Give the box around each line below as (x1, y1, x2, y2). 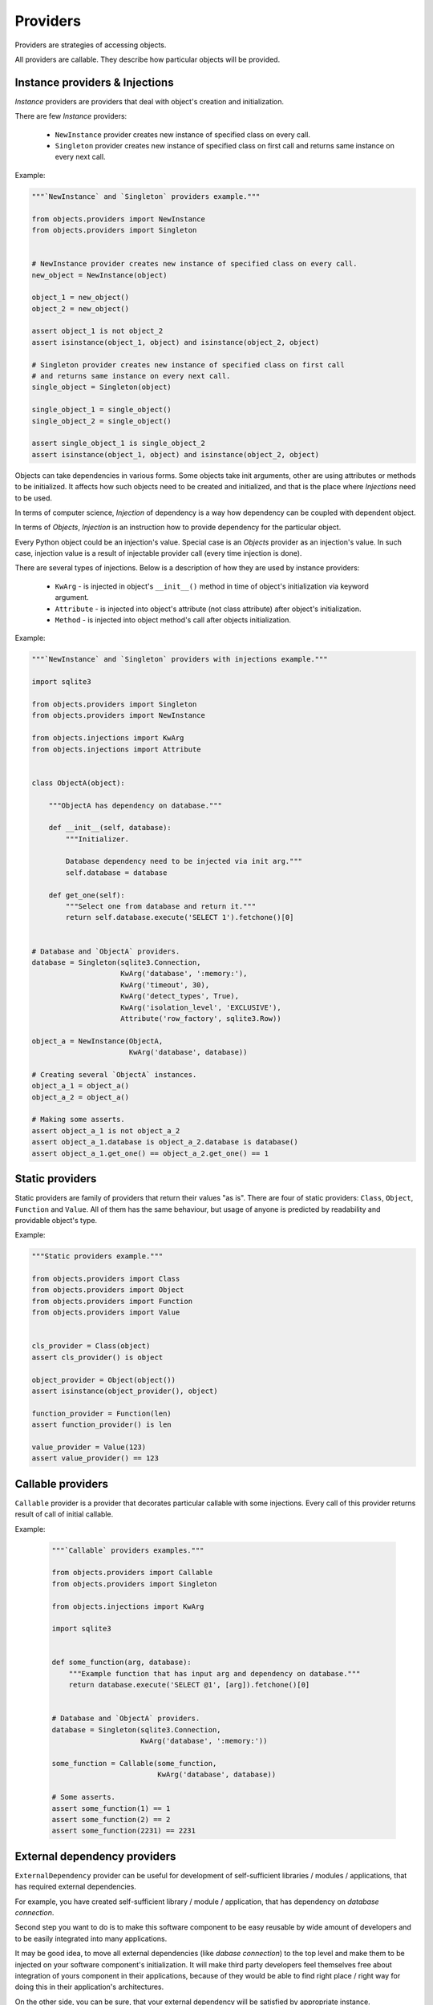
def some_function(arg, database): (51, 1658, 192, 1667)
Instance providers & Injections (14, 75, 174, 89)
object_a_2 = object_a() (31, 1092, 130, 1102)
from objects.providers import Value (31, 1308, 180, 1317)
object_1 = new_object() (31, 293, 130, 302)
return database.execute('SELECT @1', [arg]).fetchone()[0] (68, 1680, 310, 1690)
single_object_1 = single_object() (31, 405, 172, 415)
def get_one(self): (48, 890, 126, 900)
